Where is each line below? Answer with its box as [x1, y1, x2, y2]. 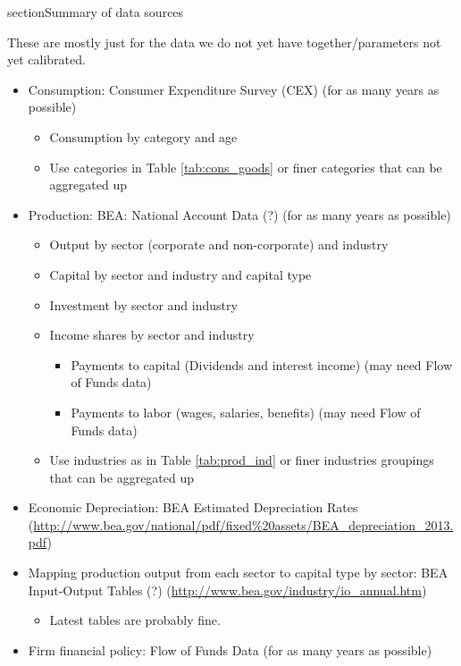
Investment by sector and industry [49, 295, 238, 314]
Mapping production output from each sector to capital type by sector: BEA [28, 563, 448, 582]
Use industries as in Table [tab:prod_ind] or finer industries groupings [49, 451, 434, 469]
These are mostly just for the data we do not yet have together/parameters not [7, 32, 441, 51]
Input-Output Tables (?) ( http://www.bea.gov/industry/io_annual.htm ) [28, 580, 427, 599]
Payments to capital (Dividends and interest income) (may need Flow [71, 355, 453, 374]
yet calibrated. [7, 50, 86, 69]
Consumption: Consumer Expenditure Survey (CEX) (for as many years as [28, 80, 440, 98]
